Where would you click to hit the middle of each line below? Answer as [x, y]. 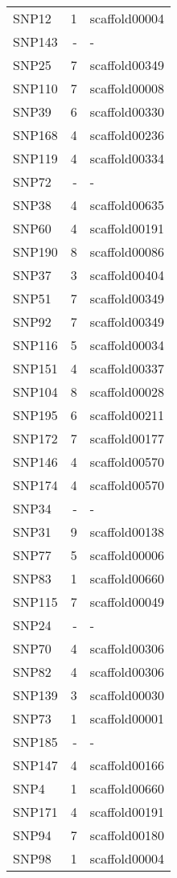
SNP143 [35, 41]
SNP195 [35, 415]
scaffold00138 [127, 532]
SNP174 [35, 485]
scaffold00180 [127, 835]
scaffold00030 [127, 695]
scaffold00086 [127, 251]
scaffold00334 [127, 158]
